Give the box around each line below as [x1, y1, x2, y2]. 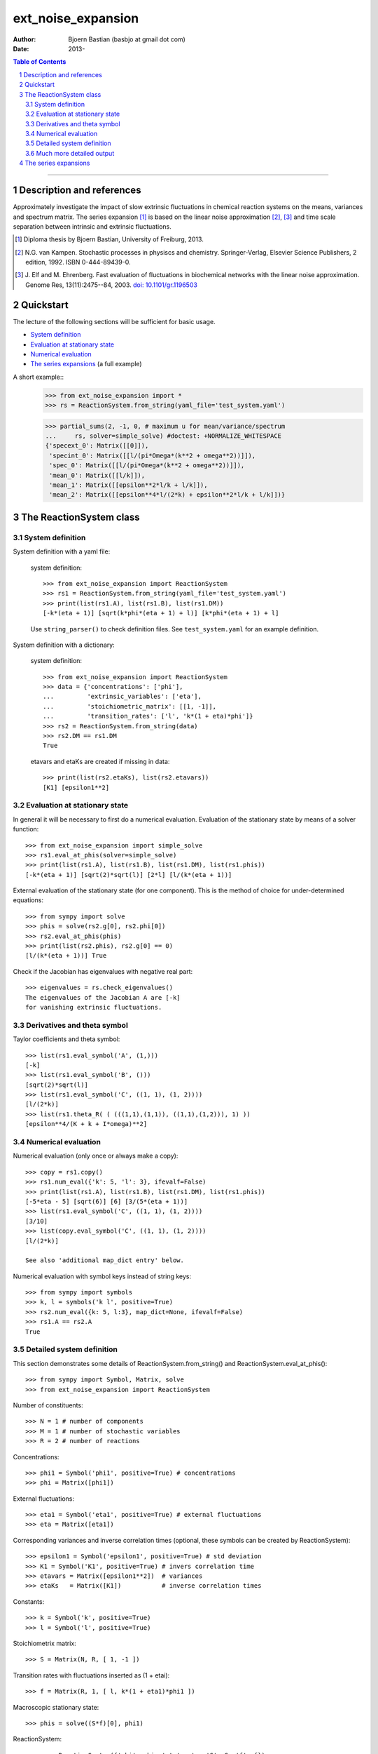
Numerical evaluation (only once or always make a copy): [13, 1151, 178, 1160]
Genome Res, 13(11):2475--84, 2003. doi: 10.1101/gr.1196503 [25, 281, 197, 289]
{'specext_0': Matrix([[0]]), [45, 442, 149, 450]
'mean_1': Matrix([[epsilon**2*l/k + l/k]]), [49, 481, 208, 489]
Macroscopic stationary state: [13, 1703, 99, 1711]
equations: [13, 896, 43, 904]
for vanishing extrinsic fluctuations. [25, 1003, 162, 1011]
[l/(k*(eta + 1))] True [25, 951, 107, 960]
